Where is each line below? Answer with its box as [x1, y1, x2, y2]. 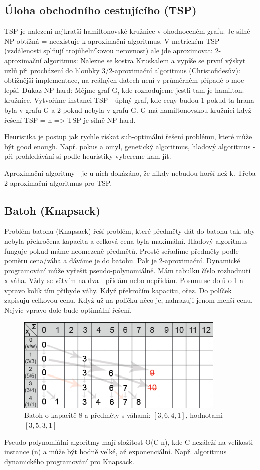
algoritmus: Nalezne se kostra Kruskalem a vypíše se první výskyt [44, 55, 246, 65]
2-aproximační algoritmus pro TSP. [4, 177, 112, 188]
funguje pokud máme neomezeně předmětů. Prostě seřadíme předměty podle [4, 245, 239, 256]
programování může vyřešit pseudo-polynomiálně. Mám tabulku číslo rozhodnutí [4, 265, 251, 275]
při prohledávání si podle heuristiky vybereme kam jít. [4, 151, 171, 161]
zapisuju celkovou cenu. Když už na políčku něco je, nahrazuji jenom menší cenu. [4, 295, 253, 305]
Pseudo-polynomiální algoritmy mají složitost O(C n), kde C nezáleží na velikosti [4, 436, 253, 447]
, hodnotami [185, 410, 223, 420]
